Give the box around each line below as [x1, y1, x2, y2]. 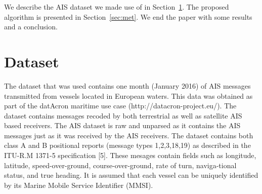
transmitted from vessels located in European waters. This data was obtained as [4, 90, 253, 101]
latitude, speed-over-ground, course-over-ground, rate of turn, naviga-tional [4, 160, 237, 170]
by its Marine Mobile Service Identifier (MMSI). [4, 179, 153, 190]
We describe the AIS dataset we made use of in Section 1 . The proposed [4, 2, 229, 12]
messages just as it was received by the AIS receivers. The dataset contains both [4, 130, 253, 140]
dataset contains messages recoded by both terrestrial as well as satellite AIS [4, 110, 242, 121]
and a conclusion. [4, 21, 58, 32]
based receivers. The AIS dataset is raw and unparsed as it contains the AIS [4, 120, 241, 131]
